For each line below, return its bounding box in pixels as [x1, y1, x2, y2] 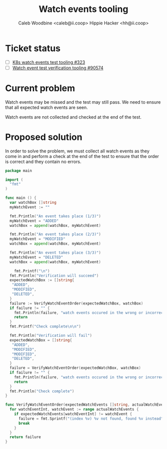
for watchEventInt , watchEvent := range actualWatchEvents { [9, 407, 139, 412]
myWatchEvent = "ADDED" [9, 218, 59, 223]
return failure [9, 435, 41, 440]
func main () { [5, 195, 37, 200]
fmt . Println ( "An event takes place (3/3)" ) [9, 250, 101, 255]
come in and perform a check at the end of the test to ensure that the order [5, 153, 159, 159]
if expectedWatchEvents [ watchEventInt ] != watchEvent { [14, 412, 133, 417]
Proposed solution [5, 131, 83, 143]
